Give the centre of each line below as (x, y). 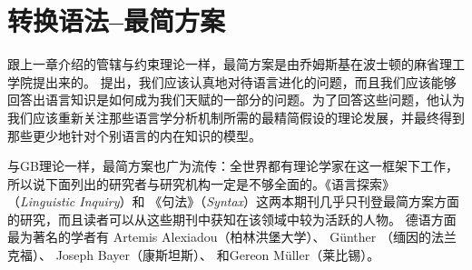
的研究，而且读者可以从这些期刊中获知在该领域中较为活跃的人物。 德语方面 (232, 219)
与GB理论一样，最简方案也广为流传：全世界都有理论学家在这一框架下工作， (233, 166)
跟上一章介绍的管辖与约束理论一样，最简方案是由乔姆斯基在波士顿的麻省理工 (236, 64)
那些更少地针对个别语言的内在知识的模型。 (134, 135)
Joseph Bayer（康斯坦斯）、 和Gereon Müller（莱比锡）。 (218, 255)
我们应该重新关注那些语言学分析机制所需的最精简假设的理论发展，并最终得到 (236, 117)
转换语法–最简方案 (117, 20)
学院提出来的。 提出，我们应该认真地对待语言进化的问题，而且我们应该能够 (232, 81)
